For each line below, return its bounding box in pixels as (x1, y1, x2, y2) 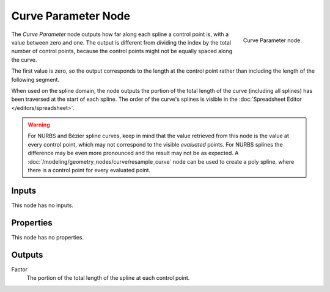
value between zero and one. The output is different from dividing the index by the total (11, 38, 232, 46)
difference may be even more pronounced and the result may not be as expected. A (28, 150, 239, 157)
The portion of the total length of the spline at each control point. (26, 274, 190, 282)
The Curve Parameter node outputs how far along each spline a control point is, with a (11, 31, 229, 38)
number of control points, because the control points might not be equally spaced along (11, 48, 233, 55)
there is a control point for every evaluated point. (28, 167, 151, 174)
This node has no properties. (11, 233, 84, 241)
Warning (28, 121, 50, 128)
